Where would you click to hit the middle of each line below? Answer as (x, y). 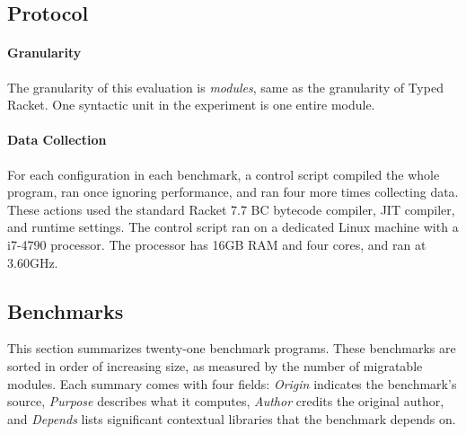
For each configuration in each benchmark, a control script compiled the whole (224, 174)
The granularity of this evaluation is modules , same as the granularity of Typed (225, 87)
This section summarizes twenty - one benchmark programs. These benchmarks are (232, 348)
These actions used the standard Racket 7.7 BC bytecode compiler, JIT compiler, (231, 209)
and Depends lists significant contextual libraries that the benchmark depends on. (232, 418)
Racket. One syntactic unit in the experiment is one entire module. (191, 105)
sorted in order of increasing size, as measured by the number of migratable (215, 365)
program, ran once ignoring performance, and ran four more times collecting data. (233, 192)
